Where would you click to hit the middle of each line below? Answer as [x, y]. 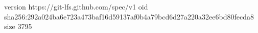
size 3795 [18, 26]
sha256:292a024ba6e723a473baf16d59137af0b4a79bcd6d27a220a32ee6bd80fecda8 [129, 16]
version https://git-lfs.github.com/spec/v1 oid [76, 6]
